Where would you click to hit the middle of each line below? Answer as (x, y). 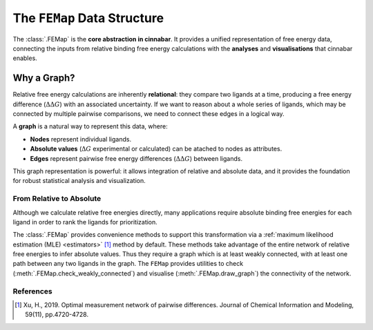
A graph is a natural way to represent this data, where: (90, 126)
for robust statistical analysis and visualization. (79, 181)
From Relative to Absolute (57, 199)
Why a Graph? (44, 78)
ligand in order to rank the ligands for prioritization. (85, 222)
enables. (25, 58)
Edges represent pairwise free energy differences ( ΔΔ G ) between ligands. (136, 158)
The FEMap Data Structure (88, 18)
